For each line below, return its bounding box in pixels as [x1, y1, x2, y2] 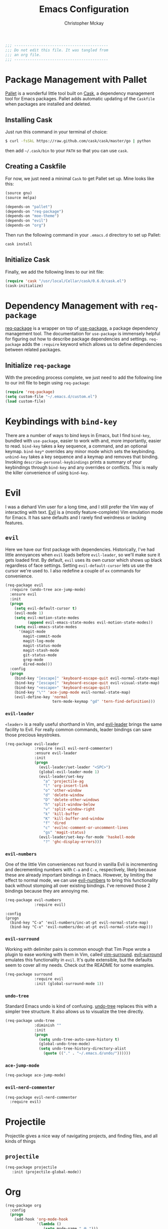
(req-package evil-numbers [5, 898, 61, 903]
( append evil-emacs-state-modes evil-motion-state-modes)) [27, 620, 153, 625]
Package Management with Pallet [5, 74, 147, 85]
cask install [5, 242, 32, 247]
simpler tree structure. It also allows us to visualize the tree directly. [5, 1008, 144, 1014]
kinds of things [5, 1138, 36, 1144]
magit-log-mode [23, 639, 55, 644]
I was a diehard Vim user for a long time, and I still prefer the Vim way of [5, 504, 154, 510]
